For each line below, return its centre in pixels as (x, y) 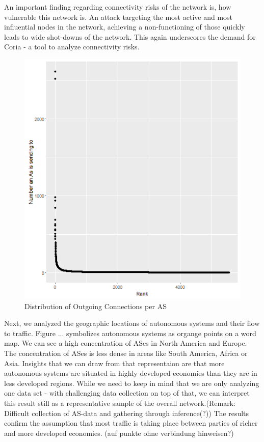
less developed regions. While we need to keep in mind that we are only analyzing (132, 383)
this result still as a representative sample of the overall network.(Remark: (120, 403)
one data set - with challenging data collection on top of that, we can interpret (127, 393)
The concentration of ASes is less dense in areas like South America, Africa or (126, 353)
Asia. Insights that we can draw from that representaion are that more (114, 363)
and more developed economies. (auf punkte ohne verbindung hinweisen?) (119, 433)
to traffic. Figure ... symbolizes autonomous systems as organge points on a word (130, 333)
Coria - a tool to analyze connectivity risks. (72, 47)
